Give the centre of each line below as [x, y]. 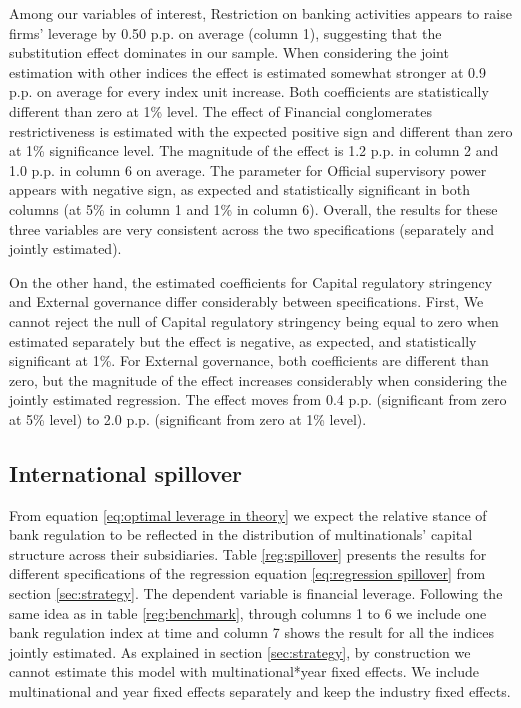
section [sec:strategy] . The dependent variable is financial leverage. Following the [256, 593]
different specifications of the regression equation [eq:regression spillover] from [247, 573]
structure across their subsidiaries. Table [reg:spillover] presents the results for [248, 553]
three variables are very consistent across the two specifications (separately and [251, 228]
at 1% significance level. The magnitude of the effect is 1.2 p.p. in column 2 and [254, 150]
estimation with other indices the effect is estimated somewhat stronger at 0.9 [247, 71]
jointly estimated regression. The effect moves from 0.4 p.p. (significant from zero [258, 399]
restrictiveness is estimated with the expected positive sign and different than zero [261, 130]
